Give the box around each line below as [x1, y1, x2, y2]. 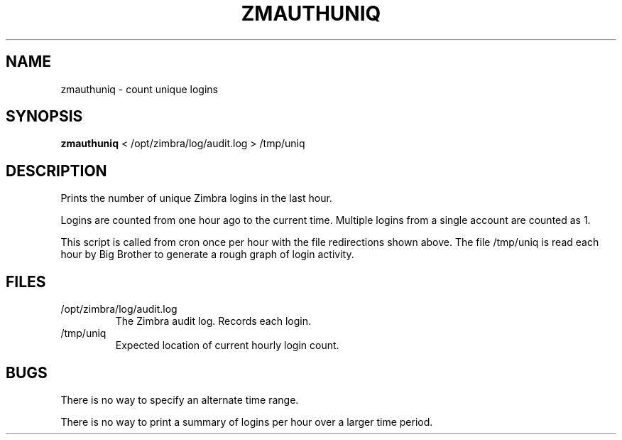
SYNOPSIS [6, 107, 83, 126]
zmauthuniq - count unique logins [60, 82, 218, 95]
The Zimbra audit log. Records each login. [115, 315, 312, 328]
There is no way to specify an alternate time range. [60, 393, 299, 406]
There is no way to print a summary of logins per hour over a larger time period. [60, 415, 433, 428]
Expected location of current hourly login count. [115, 339, 339, 352]
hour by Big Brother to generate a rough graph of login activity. [60, 248, 354, 261]
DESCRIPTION [6, 161, 107, 180]
